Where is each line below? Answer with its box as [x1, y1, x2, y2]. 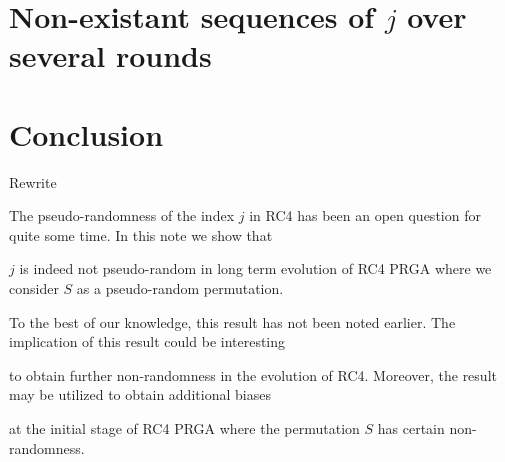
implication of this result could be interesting [9, 331, 286, 352]
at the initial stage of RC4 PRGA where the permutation [9, 418, 360, 439]
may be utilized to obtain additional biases [9, 384, 271, 405]
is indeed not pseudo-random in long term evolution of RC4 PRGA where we [19, 258, 492, 279]
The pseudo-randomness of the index [9, 205, 235, 226]
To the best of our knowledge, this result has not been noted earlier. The [9, 311, 456, 332]
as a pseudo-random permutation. [76, 278, 284, 299]
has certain [377, 418, 445, 439]
